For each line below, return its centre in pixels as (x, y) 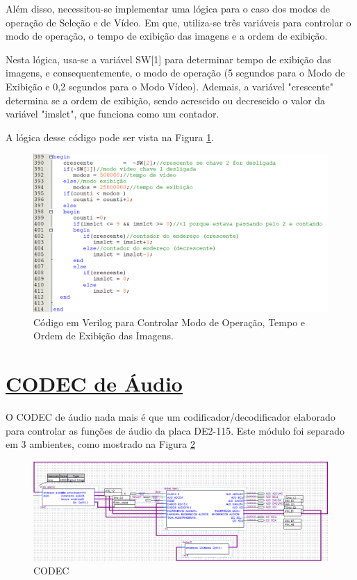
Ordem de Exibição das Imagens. (103, 336)
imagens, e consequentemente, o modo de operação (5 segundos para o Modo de (175, 73)
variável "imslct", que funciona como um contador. (113, 114)
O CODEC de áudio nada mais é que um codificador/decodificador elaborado (171, 416)
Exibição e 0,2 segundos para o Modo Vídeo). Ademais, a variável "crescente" (169, 86)
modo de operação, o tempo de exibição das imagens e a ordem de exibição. (167, 36)
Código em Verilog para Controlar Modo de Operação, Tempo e (169, 322)
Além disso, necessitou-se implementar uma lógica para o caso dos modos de (168, 8)
